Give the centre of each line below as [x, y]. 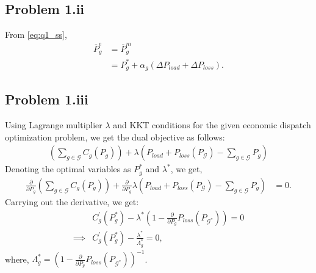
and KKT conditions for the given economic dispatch [212, 125]
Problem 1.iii [47, 99]
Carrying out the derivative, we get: [72, 201]
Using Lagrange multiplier [54, 125]
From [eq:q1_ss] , [36, 35]
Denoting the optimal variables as [68, 169]
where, [17, 259]
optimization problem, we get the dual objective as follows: [115, 136]
